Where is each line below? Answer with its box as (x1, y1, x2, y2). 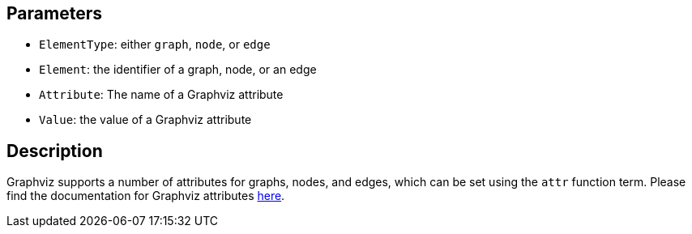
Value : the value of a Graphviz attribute (39, 113, 252, 127)
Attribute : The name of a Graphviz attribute (39, 87, 284, 102)
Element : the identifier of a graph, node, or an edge (39, 62, 317, 77)
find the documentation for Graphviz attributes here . (6, 189, 285, 203)
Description (6, 140, 103, 161)
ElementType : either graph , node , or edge (39, 37, 271, 52)
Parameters (6, 3, 102, 23)
